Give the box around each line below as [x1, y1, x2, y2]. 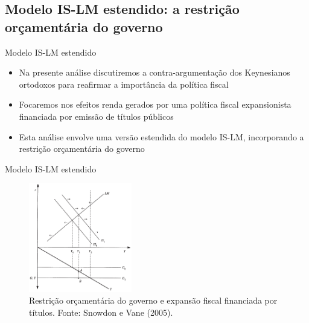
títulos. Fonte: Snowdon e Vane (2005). [29, 305, 173, 318]
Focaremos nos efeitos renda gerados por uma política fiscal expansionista [19, 98, 291, 111]
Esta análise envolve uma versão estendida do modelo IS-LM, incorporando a [19, 130, 304, 143]
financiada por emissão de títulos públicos [19, 109, 174, 122]
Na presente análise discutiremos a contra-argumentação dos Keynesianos [19, 66, 290, 79]
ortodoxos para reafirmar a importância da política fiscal [19, 77, 229, 90]
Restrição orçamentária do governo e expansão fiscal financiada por [29, 294, 278, 307]
